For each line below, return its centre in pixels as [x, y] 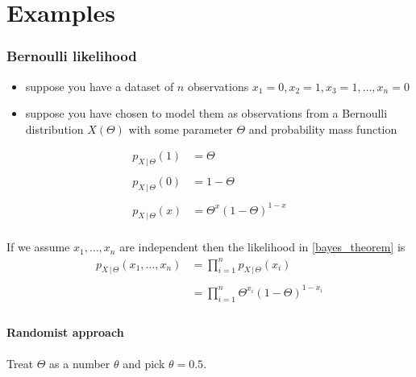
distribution [54, 128]
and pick [144, 363]
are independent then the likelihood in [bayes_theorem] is [262, 247]
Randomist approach [65, 332]
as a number [80, 363]
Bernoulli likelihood [72, 56]
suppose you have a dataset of [100, 86]
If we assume [38, 247]
